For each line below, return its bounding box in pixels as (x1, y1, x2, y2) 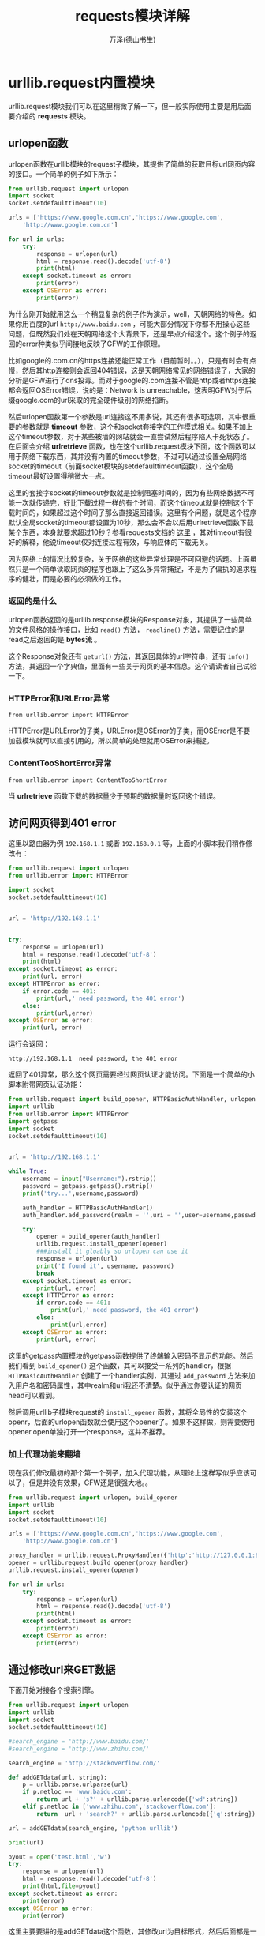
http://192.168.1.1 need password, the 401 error (8, 1055, 178, 1063)
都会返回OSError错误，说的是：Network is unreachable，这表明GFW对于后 (8, 385, 252, 395)
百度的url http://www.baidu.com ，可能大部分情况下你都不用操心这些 (28, 319, 251, 329)
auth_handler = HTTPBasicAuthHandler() (22, 1204, 154, 1212)
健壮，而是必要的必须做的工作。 (21, 573, 126, 583)
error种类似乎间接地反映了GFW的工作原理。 (21, 339, 165, 348)
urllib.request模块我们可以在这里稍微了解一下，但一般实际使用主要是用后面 (8, 101, 252, 111)
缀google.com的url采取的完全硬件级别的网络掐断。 (8, 395, 174, 404)
